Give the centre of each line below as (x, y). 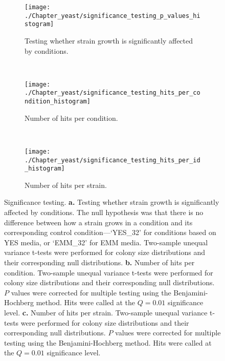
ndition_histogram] (58, 102)
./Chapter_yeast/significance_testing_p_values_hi (112, 16)
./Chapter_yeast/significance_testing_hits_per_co (112, 93)
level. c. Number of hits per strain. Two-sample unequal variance (106, 312)
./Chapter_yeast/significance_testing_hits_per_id (112, 160)
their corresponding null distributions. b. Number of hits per (99, 262)
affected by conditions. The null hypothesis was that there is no (104, 212)
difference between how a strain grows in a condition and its (98, 222)
